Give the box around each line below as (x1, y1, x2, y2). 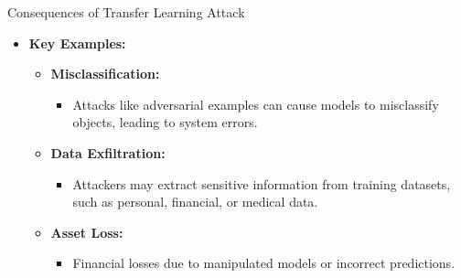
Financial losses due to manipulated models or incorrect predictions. (72, 253, 456, 273)
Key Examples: (28, 33, 126, 52)
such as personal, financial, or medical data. (72, 192, 318, 211)
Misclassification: (50, 64, 160, 83)
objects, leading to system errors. (72, 112, 258, 132)
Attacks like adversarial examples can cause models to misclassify (72, 94, 439, 113)
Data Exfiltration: (50, 143, 166, 162)
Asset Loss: (50, 222, 123, 241)
